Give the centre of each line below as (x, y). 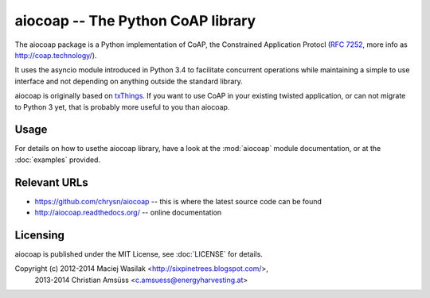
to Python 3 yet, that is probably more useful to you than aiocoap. (122, 106)
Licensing (40, 235)
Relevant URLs (51, 182)
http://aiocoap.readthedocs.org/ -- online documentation (128, 213)
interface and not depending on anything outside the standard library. (129, 81)
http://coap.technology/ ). (56, 55)
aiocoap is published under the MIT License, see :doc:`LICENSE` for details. (139, 254)
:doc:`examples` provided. (58, 160)
